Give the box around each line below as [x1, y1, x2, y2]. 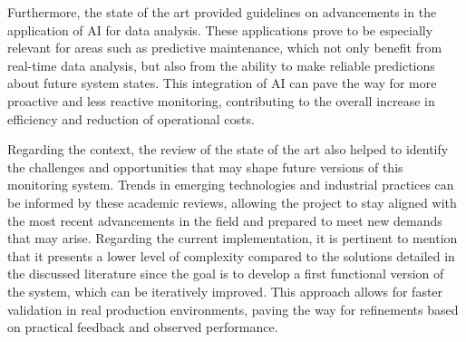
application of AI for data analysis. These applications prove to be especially [7, 20, 433, 39]
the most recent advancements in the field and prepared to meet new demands [7, 210, 442, 230]
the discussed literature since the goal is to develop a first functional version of [7, 264, 444, 283]
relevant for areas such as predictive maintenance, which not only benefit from [7, 38, 442, 57]
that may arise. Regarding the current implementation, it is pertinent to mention [7, 229, 458, 248]
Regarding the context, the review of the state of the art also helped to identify [7, 140, 449, 159]
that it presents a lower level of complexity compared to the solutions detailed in [7, 246, 455, 265]
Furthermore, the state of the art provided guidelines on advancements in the [7, 3, 437, 21]
